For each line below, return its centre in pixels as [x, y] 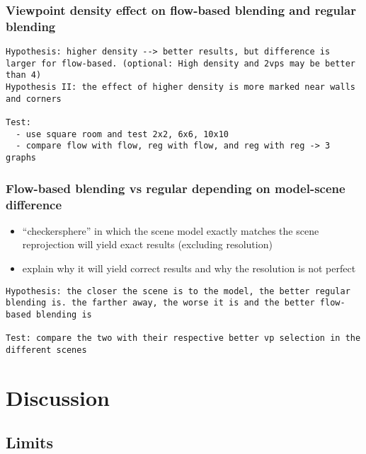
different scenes [46, 350]
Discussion [58, 397]
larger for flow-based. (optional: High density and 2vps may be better [181, 63]
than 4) [24, 75]
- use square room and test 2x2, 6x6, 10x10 [122, 134]
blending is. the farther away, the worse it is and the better [160, 303]
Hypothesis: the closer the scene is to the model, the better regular [178, 291]
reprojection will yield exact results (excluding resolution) [147, 244]
